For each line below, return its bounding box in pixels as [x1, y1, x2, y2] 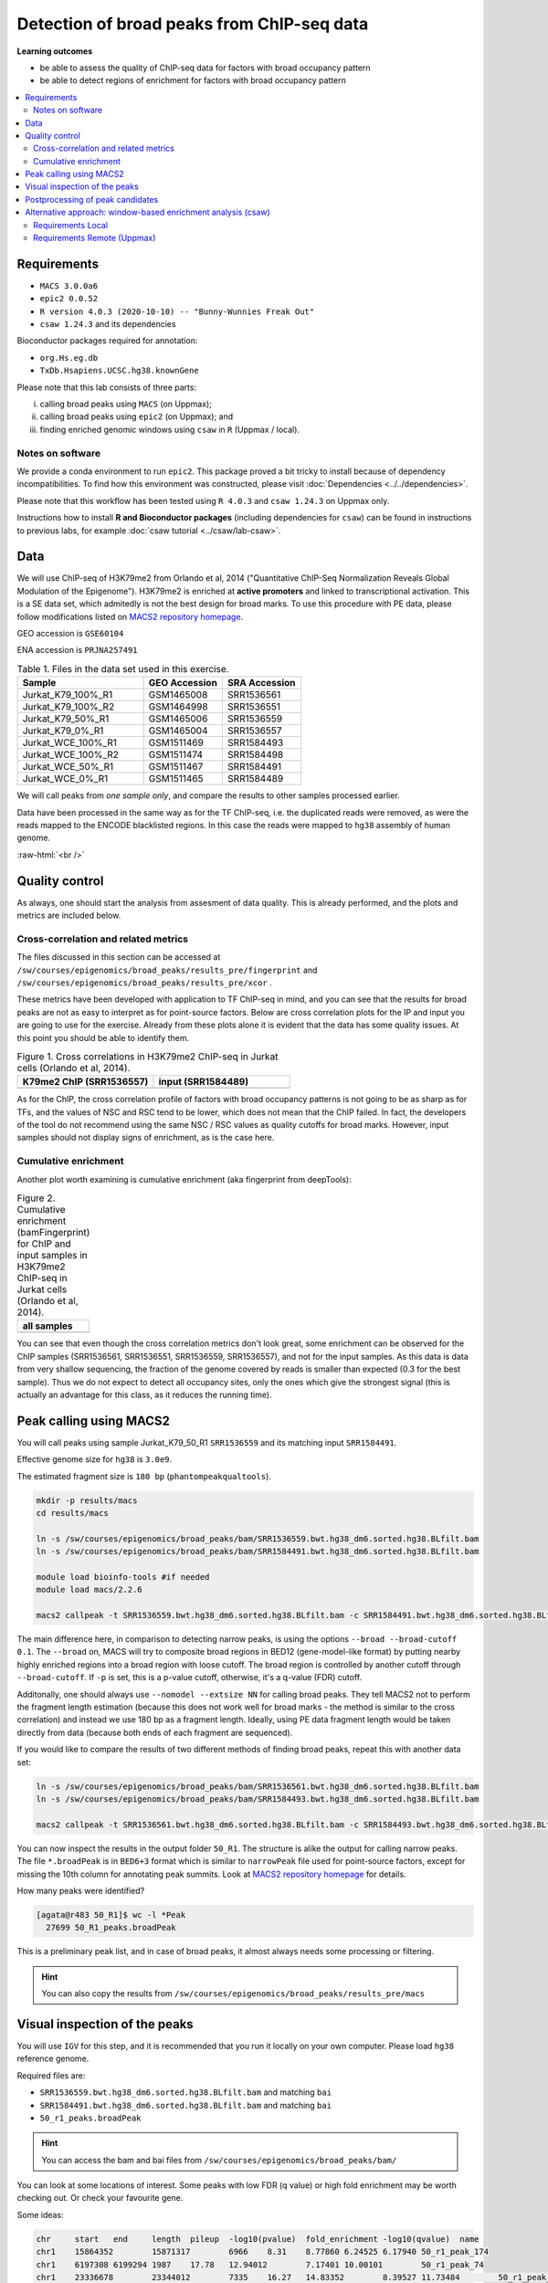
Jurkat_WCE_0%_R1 [22, 773, 109, 785]
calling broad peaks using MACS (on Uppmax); [39, 398, 212, 410]
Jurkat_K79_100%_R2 [22, 700, 115, 713]
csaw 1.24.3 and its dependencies [39, 319, 177, 330]
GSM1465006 [148, 712, 208, 725]
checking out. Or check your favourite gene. [16, 2193, 184, 2204]
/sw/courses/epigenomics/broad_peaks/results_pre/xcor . [16, 977, 273, 988]
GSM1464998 [148, 700, 209, 713]
